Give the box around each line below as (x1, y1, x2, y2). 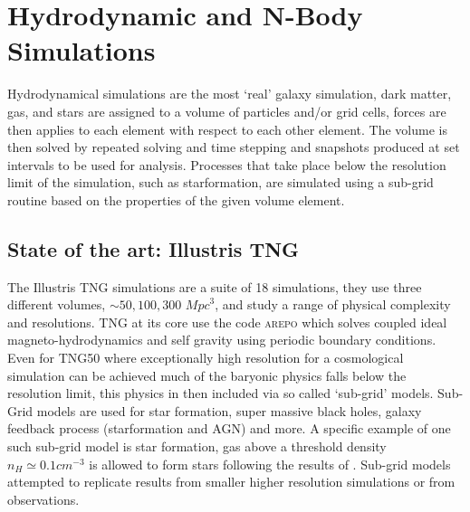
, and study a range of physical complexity (215, 295, 451, 314)
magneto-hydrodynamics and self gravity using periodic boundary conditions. (7, 330, 436, 349)
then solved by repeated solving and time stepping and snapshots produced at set (7, 137, 460, 156)
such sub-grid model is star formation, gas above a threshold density (7, 437, 387, 456)
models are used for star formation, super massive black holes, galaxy (36, 401, 422, 420)
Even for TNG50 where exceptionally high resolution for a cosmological (7, 348, 404, 367)
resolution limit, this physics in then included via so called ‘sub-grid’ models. (7, 384, 434, 403)
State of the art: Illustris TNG (7, 234, 300, 262)
